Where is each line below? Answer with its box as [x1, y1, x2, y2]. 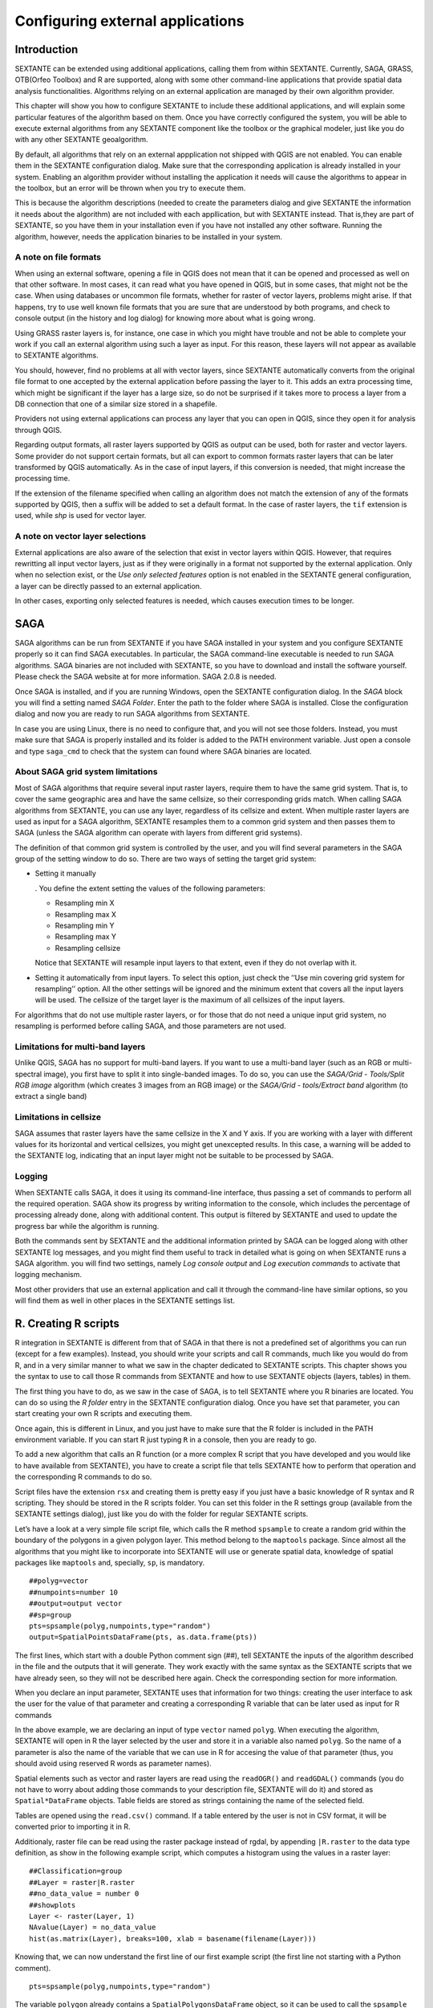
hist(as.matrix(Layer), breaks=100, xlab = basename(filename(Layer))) [29, 1934, 317, 1943]
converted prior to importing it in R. [14, 1822, 131, 1831]
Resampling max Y [55, 932, 116, 941]
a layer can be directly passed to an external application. [14, 581, 202, 590]
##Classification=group [29, 1867, 123, 1875]
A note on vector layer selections [14, 531, 147, 542]
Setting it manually [34, 868, 96, 879]
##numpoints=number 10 [29, 1587, 119, 1597]
